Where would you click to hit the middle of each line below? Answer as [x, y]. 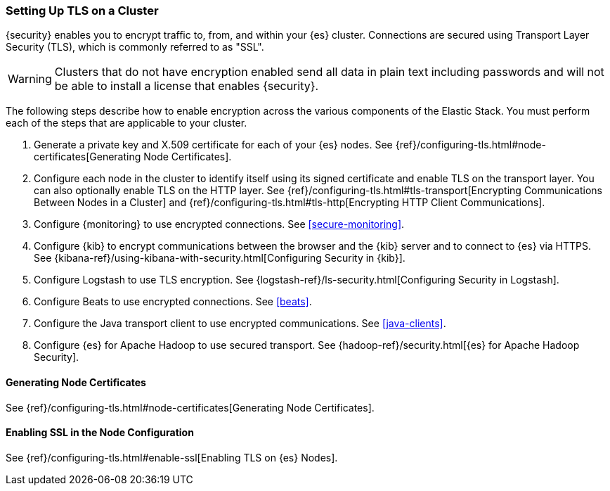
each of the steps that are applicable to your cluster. [126, 123]
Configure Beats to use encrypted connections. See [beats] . [173, 302]
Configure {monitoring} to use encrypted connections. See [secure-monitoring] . [219, 224]
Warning [30, 79]
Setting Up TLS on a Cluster [82, 11]
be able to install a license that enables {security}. [187, 86]
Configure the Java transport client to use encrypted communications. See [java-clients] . [240, 324]
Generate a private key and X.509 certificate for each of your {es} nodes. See [213, 145]
